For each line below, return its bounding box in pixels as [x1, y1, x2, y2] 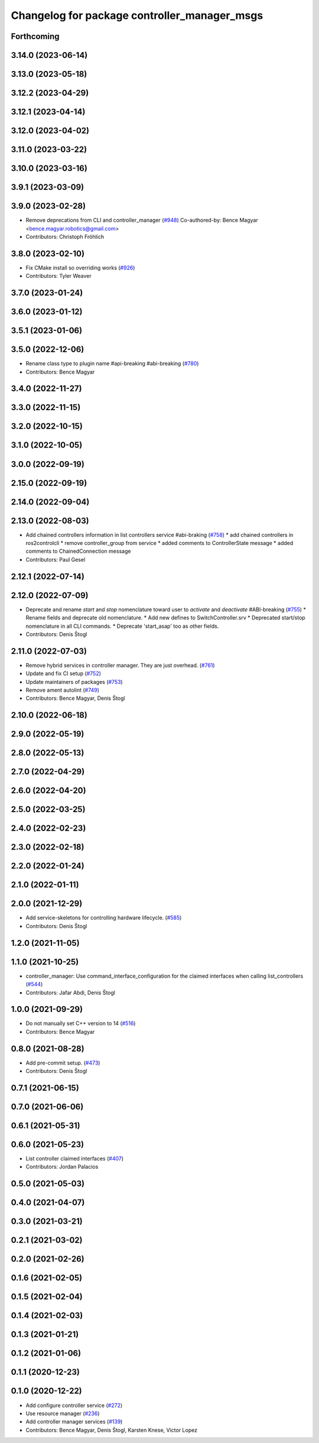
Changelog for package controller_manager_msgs [11, 9, 263, 22]
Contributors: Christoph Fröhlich [25, 233, 105, 240]
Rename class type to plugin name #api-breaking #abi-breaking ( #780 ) [25, 360, 199, 367]
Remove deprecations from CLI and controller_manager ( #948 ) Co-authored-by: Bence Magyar [25, 216, 258, 224]
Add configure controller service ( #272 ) [25, 1402, 123, 1409]
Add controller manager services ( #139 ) [25, 1418, 123, 1425]
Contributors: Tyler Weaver [25, 273, 92, 280]
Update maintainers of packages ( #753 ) [25, 678, 123, 685]
